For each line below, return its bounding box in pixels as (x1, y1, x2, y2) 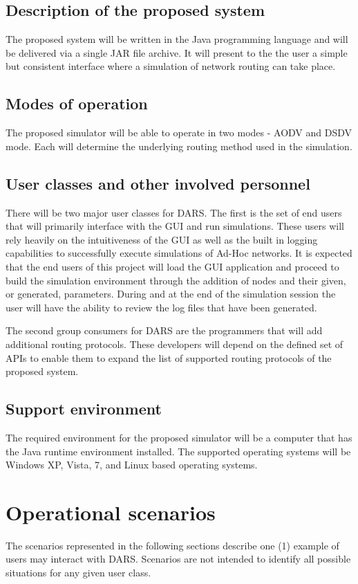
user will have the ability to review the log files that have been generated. (6, 300, 317, 314)
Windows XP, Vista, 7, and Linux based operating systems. (6, 457, 258, 472)
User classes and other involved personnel (6, 172, 310, 194)
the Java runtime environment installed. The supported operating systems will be (6, 444, 351, 458)
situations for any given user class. (6, 565, 151, 579)
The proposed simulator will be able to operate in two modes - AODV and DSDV (6, 125, 352, 140)
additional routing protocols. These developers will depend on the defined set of (6, 336, 343, 351)
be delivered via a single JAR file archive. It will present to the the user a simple (6, 45, 348, 60)
